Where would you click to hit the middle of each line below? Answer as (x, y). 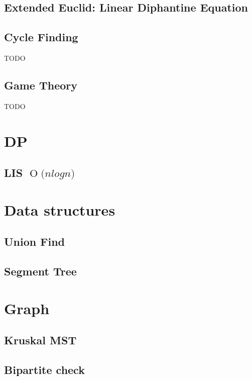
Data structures (60, 209)
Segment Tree (40, 271)
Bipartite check (44, 370)
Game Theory (41, 85)
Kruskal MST (40, 340)
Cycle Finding (41, 37)
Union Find (34, 242)
